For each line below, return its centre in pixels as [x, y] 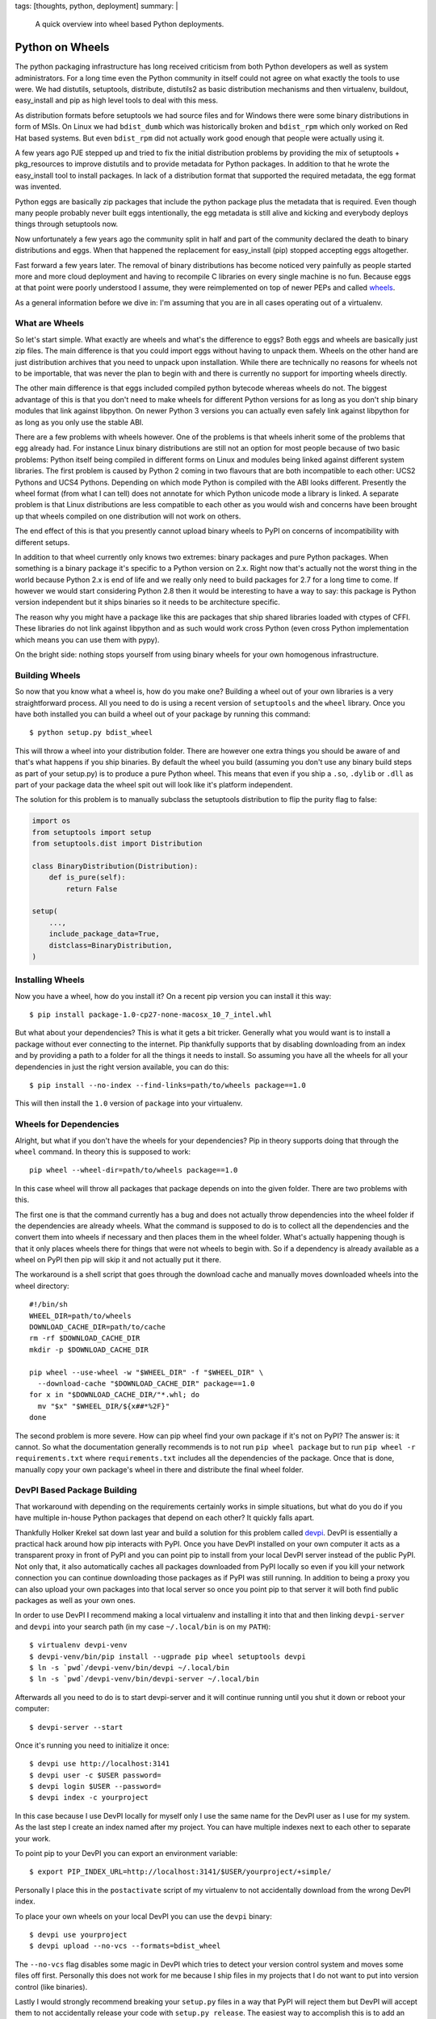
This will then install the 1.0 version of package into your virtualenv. [129, 1103]
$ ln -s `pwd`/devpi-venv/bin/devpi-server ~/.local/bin [145, 1679]
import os [51, 821]
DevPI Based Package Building [76, 1490]
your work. [33, 1838]
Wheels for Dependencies [67, 1124]
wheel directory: [42, 1286]
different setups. [42, 542]
